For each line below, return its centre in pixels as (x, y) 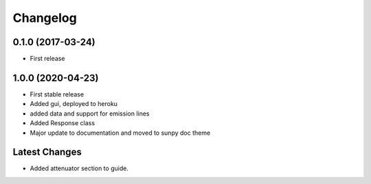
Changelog (45, 18)
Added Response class (63, 123)
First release (47, 59)
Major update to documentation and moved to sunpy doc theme (120, 133)
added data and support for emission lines (90, 114)
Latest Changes (47, 152)
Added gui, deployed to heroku (74, 104)
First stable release (57, 94)
